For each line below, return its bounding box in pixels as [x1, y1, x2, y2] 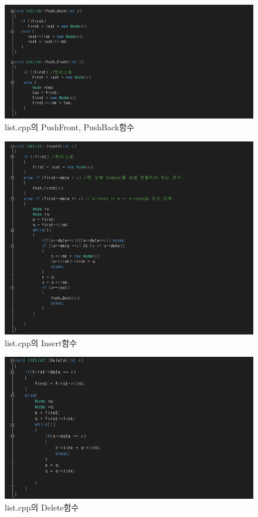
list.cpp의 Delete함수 [5, 501, 79, 513]
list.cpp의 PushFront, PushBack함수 [5, 120, 134, 133]
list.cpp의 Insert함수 [5, 336, 77, 349]
